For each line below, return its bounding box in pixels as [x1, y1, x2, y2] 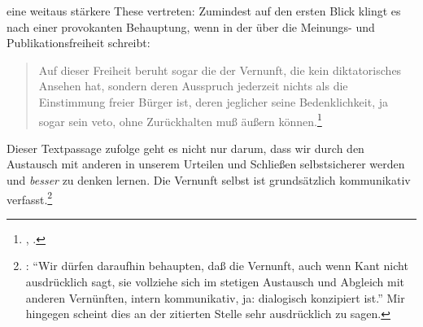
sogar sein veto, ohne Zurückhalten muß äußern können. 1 [38, 110, 322, 129]
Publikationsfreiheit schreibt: [7, 34, 150, 51]
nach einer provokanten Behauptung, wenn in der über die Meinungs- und [7, 18, 375, 35]
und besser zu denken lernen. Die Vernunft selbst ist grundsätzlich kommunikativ [7, 172, 411, 188]
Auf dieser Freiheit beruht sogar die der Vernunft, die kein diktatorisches [38, 61, 402, 78]
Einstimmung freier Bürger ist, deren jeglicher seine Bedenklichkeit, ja [38, 93, 389, 110]
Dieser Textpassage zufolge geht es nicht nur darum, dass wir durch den [7, 139, 364, 156]
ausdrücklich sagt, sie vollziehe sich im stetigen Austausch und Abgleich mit [25, 273, 405, 290]
